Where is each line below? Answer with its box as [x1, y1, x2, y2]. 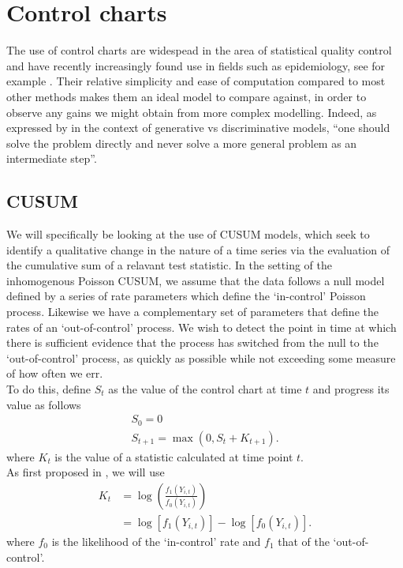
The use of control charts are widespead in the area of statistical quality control [6, 42, 392, 58]
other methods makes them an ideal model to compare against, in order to [6, 88, 367, 104]
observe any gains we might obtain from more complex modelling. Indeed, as [6, 103, 377, 120]
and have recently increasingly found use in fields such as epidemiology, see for [6, 57, 386, 73]
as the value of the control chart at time [108, 381, 302, 397]
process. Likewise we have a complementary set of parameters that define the [6, 303, 379, 320]
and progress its [312, 381, 390, 397]
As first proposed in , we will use [6, 464, 165, 480]
